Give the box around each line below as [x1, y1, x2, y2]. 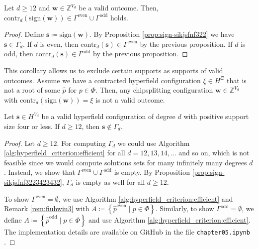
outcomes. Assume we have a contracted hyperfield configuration [4, 75, 201, 85]
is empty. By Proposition [114, 167, 190, 177]
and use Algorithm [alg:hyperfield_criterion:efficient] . [88, 215, 251, 225]
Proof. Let [4, 137, 35, 148]
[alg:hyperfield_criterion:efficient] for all [4, 147, 125, 158]
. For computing [57, 137, 106, 148]
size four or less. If [4, 121, 60, 131]
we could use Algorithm [117, 137, 190, 148]
